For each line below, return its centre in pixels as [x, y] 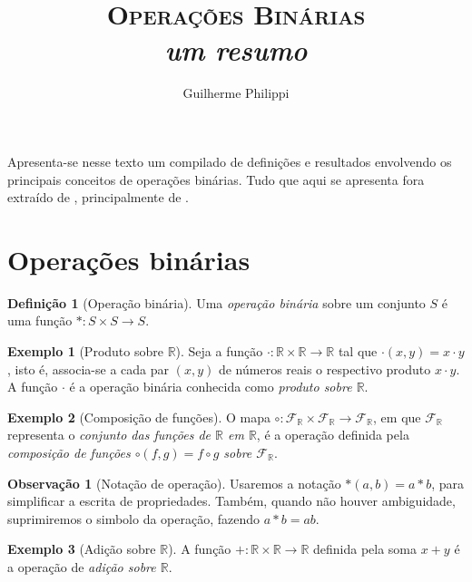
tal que [358, 351]
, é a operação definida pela [333, 435]
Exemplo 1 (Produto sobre [85, 351]
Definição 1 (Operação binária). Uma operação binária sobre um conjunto [216, 302]
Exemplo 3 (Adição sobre [82, 549]
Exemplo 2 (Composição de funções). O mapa [139, 417]
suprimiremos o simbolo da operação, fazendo [134, 518]
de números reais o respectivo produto [324, 369]
